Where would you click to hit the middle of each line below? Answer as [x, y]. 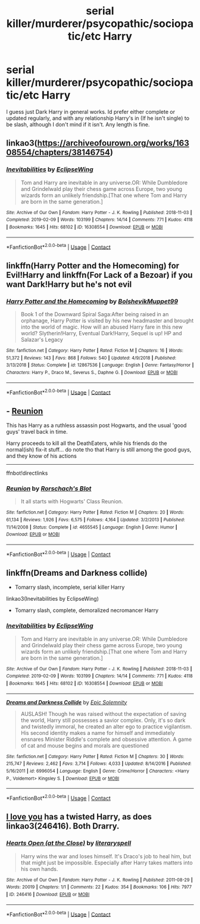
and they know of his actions [42, 456]
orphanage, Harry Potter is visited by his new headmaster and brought [107, 320]
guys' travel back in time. [37, 432]
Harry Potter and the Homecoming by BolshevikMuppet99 [92, 301]
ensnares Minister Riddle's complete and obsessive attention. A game [106, 739]
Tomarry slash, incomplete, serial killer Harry [70, 587]
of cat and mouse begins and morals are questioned [85, 745]
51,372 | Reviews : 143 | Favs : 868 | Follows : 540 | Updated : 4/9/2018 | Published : [91, 358]
